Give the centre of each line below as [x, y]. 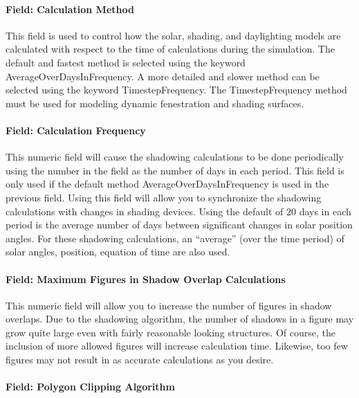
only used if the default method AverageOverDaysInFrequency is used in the [167, 184]
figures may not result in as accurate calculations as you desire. [140, 360]
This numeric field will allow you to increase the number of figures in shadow [169, 305]
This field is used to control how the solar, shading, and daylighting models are [173, 35]
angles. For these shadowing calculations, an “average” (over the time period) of [175, 238]
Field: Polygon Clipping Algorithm [90, 387]
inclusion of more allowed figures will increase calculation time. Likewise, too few [177, 346]
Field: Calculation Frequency [76, 130]
